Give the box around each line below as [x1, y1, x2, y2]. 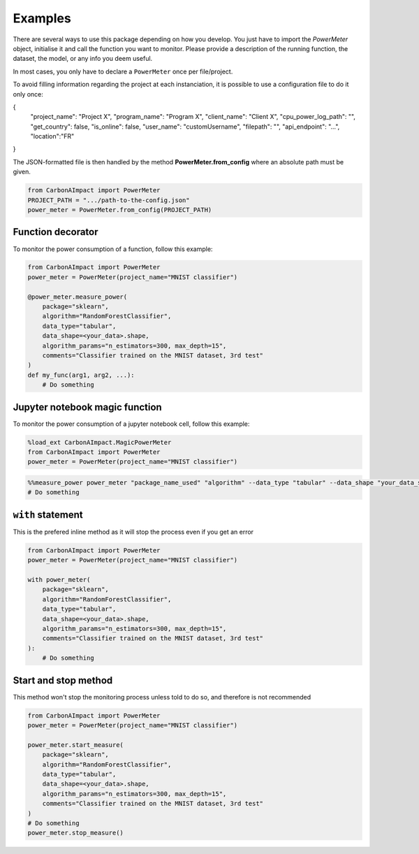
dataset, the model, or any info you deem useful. [13, 55, 153, 63]
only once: [13, 90, 43, 98]
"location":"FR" [30, 132, 75, 141]
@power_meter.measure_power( [27, 292, 128, 301]
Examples [13, 10, 71, 26]
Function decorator [13, 226, 98, 238]
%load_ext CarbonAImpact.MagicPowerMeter [27, 438, 172, 446]
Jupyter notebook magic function [13, 401, 162, 413]
